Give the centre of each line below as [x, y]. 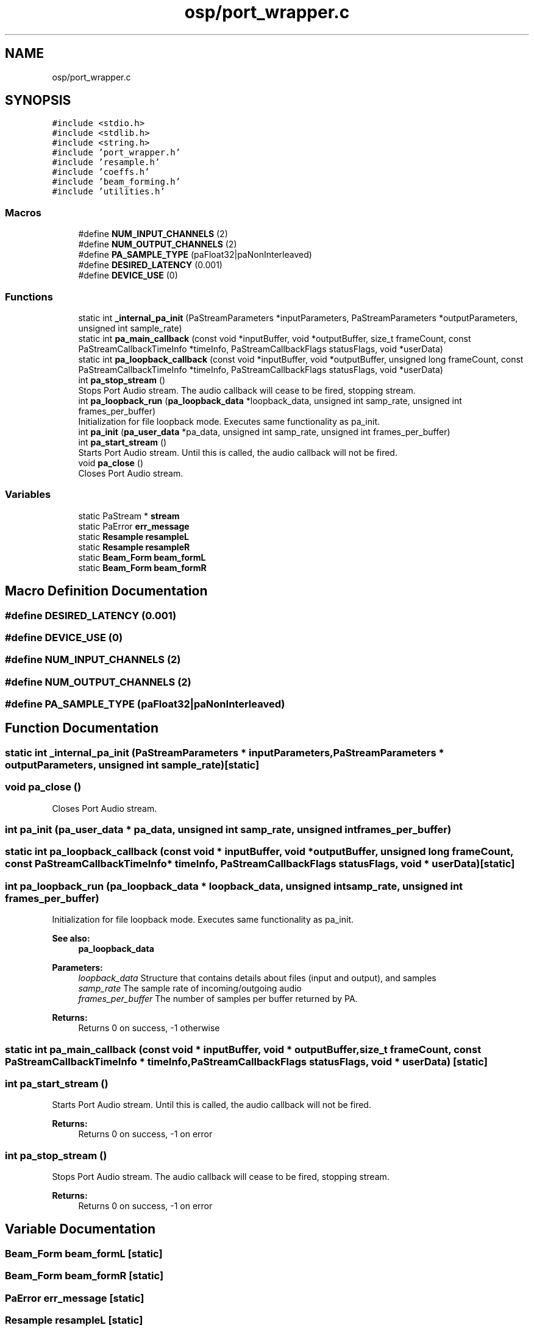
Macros [23, 212]
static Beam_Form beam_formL [142, 557]
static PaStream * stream [129, 516]
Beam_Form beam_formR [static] [84, 1276]
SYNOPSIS [38, 101]
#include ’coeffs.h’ [101, 172]
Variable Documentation [80, 1229]
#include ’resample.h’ [106, 162]
